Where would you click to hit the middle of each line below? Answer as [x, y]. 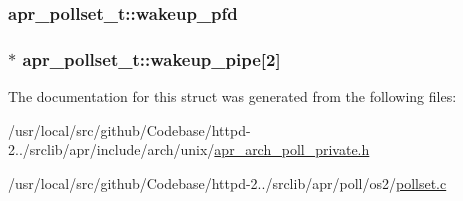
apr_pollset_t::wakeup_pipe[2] [151, 58]
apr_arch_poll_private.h [292, 149]
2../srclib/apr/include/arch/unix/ [111, 149]
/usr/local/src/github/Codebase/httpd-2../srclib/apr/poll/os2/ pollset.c [227, 182]
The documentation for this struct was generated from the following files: [232, 96]
